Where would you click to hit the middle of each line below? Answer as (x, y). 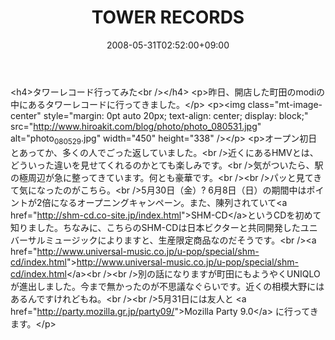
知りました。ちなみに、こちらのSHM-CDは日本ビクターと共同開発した (155, 227)
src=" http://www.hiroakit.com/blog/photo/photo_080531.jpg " (136, 126)
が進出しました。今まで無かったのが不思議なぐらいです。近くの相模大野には (167, 286)
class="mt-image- (285, 104)
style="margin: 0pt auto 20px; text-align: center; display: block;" (176, 115)
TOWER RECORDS (168, 17)
